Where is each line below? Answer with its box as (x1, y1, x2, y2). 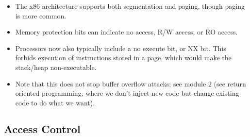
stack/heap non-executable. (15, 62, 97, 72)
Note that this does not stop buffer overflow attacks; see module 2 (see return (15, 78, 246, 88)
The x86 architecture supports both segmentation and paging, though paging (15, 1, 245, 11)
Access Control (4, 121, 81, 136)
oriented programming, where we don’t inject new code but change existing (15, 88, 239, 98)
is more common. (15, 10, 67, 20)
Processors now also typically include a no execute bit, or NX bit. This (15, 43, 226, 53)
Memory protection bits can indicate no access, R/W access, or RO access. (15, 27, 238, 37)
